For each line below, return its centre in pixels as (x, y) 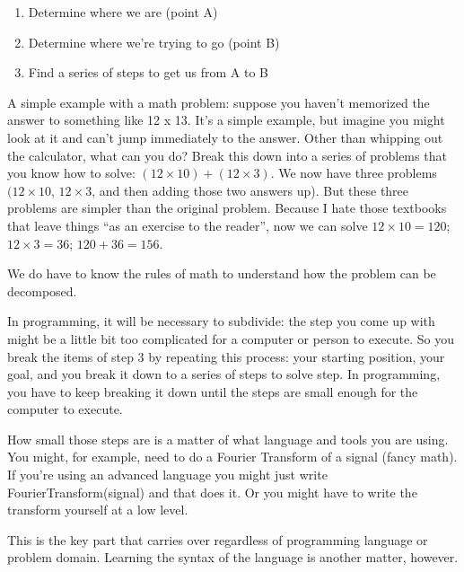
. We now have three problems (354, 173)
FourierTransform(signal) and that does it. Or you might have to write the (212, 492)
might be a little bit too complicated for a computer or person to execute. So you (231, 338)
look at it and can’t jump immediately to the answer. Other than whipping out (225, 137)
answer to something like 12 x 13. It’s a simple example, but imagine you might (226, 120)
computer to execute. (65, 409)
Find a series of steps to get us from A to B (148, 72)
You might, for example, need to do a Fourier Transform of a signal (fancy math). (232, 457)
